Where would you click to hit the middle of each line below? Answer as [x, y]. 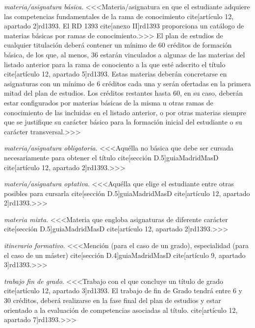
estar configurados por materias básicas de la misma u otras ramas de [109, 102]
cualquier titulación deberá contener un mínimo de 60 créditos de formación [118, 45]
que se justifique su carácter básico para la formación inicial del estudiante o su [123, 122]
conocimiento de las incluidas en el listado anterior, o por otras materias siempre [125, 112]
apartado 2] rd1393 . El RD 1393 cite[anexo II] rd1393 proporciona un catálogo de [124, 26]
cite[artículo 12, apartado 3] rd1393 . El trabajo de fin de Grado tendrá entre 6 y [123, 290]
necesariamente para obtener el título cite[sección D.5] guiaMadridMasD [111, 157]
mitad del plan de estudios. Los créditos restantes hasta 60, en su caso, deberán [124, 93]
